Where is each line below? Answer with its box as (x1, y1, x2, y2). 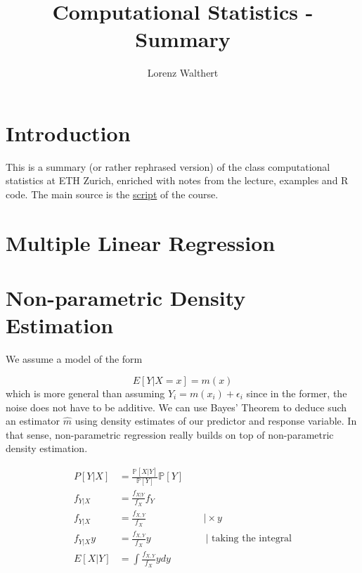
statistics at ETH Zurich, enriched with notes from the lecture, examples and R (6, 173, 349, 188)
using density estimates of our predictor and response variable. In (75, 413, 357, 428)
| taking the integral (205, 534, 292, 544)
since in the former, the (246, 385, 347, 400)
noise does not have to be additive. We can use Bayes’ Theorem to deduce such (6, 399, 347, 414)
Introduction (6, 118, 131, 147)
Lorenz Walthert (147, 65, 219, 80)
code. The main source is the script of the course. (6, 187, 219, 202)
